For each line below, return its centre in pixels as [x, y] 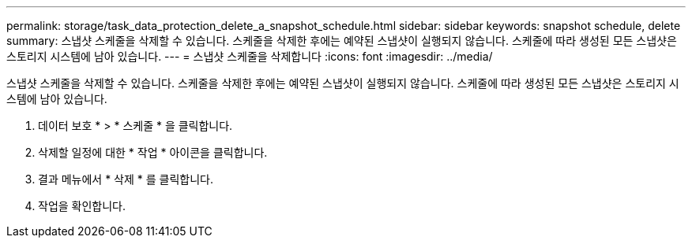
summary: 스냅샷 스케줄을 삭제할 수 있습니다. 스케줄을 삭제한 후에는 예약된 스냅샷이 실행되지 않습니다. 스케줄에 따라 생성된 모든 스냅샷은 [342, 41]
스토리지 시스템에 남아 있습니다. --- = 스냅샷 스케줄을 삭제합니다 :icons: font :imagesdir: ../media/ [250, 56]
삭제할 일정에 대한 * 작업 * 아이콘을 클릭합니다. [153, 152]
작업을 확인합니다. [82, 206]
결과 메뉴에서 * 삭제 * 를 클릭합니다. [126, 179]
